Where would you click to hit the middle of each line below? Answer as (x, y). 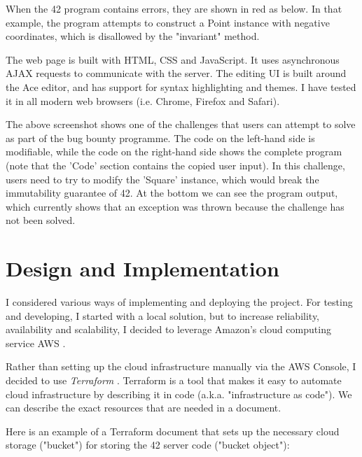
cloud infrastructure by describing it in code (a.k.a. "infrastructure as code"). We (179, 394)
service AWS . (36, 343)
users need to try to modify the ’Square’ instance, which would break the (162, 179)
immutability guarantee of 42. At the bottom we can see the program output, (172, 193)
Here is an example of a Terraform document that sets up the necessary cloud (173, 431)
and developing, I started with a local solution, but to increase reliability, (162, 315)
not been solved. (41, 220)
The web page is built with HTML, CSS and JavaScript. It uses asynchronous (173, 59)
